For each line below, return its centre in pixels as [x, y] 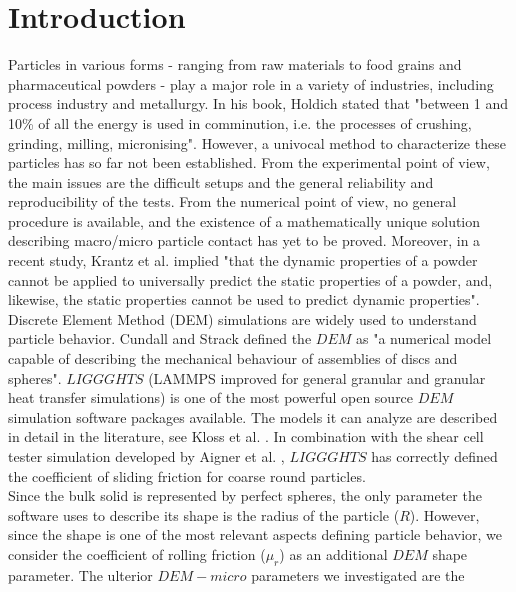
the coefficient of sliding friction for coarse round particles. [187, 475]
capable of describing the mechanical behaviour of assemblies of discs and [233, 358]
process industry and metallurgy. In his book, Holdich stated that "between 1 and [258, 103]
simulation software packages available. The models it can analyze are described [253, 416]
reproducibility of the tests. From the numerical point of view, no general [232, 201]
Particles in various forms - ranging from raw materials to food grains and [235, 64]
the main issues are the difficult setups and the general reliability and [221, 181]
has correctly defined [434, 456]
